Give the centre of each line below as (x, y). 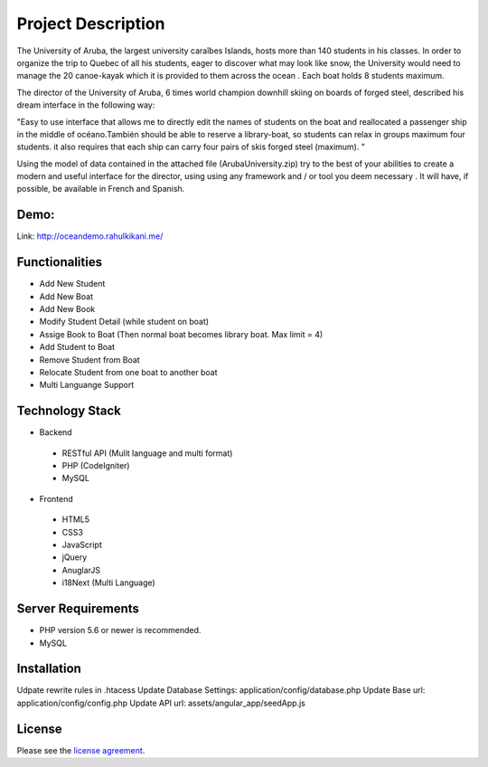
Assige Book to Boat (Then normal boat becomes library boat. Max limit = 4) (181, 334)
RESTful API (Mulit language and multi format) (147, 453)
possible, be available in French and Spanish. (101, 189)
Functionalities (60, 262)
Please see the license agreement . (81, 750)
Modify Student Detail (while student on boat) (124, 322)
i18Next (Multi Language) (108, 582)
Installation (49, 669)
